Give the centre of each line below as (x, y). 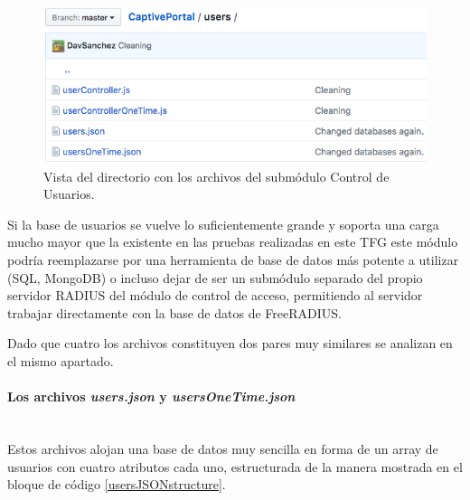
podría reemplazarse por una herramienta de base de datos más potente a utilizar (233, 260)
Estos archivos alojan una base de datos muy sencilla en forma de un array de (223, 448)
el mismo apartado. (61, 360)
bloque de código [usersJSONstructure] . (117, 484)
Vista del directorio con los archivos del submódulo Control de (216, 176)
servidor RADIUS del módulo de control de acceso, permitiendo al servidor (215, 295)
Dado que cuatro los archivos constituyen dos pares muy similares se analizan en (230, 343)
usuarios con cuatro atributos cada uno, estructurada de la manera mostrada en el (235, 466)
